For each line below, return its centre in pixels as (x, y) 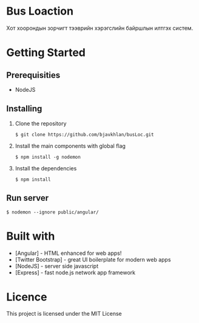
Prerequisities (33, 75)
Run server (28, 198)
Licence (27, 297)
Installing (24, 109)
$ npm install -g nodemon (48, 157)
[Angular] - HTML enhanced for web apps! (68, 253)
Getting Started (46, 53)
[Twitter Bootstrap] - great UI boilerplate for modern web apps (93, 259)
